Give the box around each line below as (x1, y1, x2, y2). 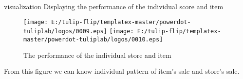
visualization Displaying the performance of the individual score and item (4, 1, 224, 11)
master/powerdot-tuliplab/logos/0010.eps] (23, 36, 163, 43)
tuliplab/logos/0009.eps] (23, 28, 107, 35)
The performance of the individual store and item (23, 50, 171, 60)
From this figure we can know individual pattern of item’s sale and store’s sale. (4, 66, 240, 76)
